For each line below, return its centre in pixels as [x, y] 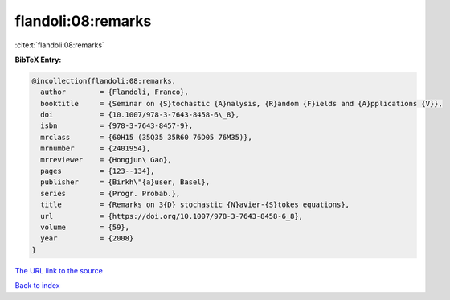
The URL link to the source [59, 270]
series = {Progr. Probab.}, [110, 193]
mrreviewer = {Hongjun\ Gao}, [106, 160]
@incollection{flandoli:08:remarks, [104, 81]
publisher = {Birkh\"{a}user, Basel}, [125, 182]
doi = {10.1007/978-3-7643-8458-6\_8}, [140, 115]
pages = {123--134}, [98, 171]
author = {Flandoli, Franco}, [115, 92]
